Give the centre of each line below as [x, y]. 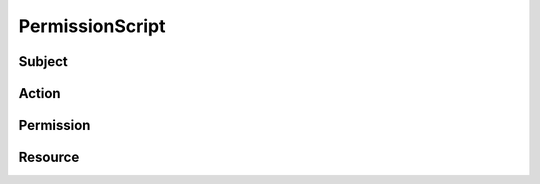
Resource [49, 157]
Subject [43, 61]
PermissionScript [92, 26]
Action [39, 93]
